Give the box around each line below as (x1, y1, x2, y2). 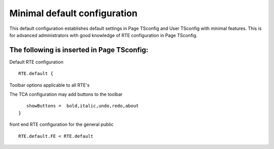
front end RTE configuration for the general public (9, 122, 114, 128)
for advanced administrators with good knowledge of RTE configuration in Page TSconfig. (9, 32, 198, 38)
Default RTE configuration (9, 59, 63, 65)
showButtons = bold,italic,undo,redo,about (26, 103, 139, 109)
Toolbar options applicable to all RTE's (9, 82, 90, 88)
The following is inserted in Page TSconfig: (9, 46, 149, 54)
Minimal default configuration (9, 8, 138, 19)
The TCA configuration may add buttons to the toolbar (9, 91, 123, 97)
